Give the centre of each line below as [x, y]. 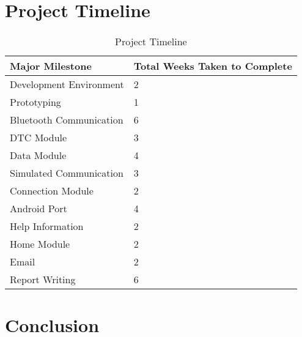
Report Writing [43, 279]
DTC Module [39, 137]
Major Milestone [51, 65]
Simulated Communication [67, 172]
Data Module [38, 155]
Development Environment [67, 84]
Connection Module [52, 190]
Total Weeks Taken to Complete [213, 65]
